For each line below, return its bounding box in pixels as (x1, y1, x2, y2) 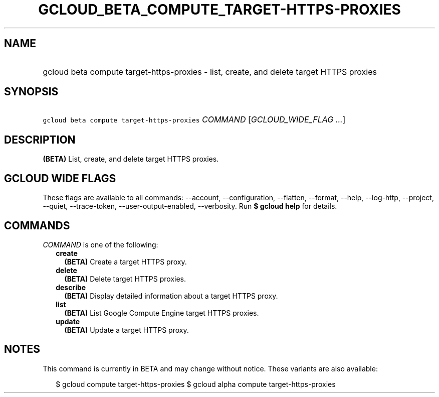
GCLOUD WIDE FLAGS (4, 172, 116, 185)
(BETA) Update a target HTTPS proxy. (64, 325, 189, 334)
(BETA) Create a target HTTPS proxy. (64, 257, 187, 266)
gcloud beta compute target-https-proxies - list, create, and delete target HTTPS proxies (43, 66, 377, 77)
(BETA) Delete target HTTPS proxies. (64, 274, 186, 283)
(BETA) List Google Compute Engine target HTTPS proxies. (64, 308, 259, 317)
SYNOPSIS (4, 85, 59, 98)
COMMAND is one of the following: (43, 240, 158, 249)
